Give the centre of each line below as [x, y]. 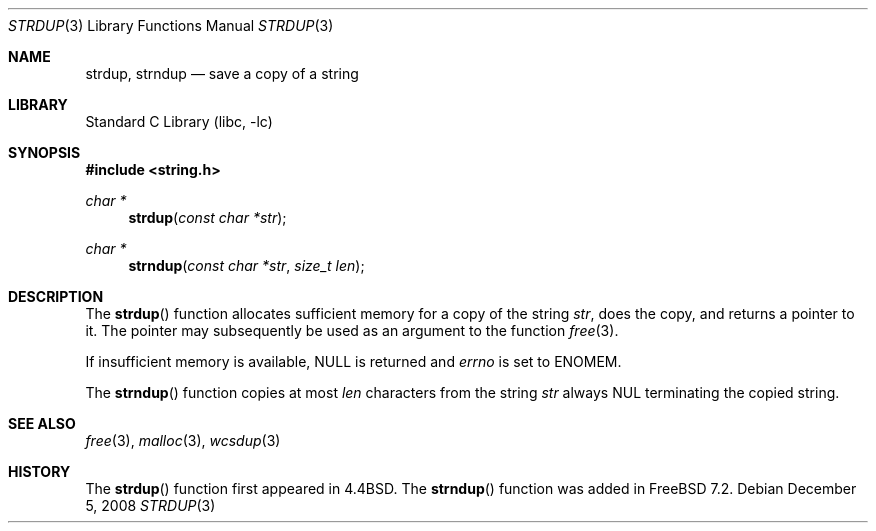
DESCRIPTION [56, 296]
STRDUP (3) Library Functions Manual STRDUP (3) [171, 25]
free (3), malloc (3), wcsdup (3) [183, 440]
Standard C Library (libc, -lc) [179, 121]
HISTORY [39, 471]
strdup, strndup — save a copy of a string [222, 73]
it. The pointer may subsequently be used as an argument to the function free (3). [352, 330]
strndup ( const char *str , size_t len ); [246, 265]
